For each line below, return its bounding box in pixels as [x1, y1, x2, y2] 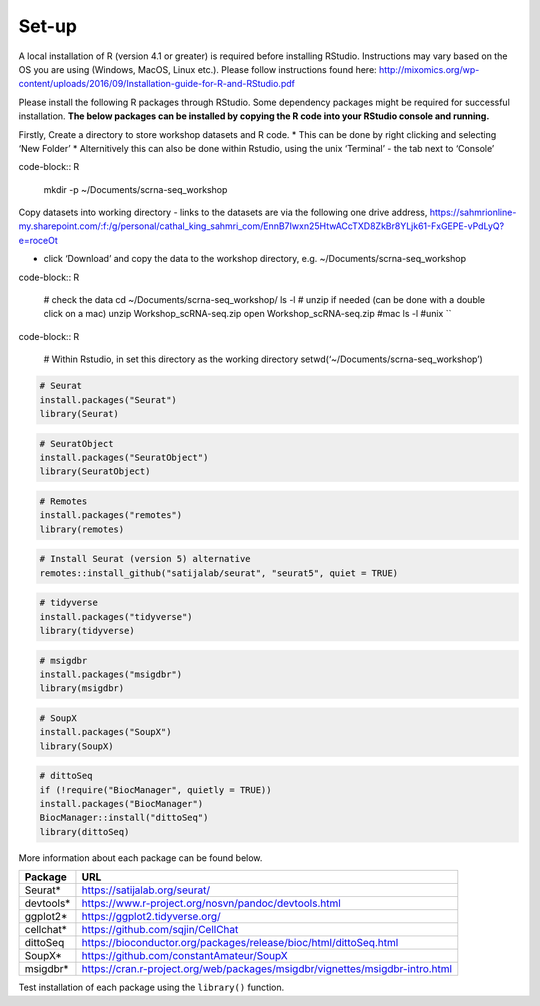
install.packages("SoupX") [39, 726, 172, 738]
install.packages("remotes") [39, 510, 183, 521]
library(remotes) [39, 523, 125, 535]
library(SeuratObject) [39, 466, 151, 477]
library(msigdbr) [39, 683, 125, 694]
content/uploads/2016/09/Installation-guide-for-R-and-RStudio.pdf [18, 78, 295, 90]
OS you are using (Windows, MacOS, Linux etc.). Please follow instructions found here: [18, 63, 377, 75]
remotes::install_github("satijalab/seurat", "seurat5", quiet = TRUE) [39, 567, 399, 579]
